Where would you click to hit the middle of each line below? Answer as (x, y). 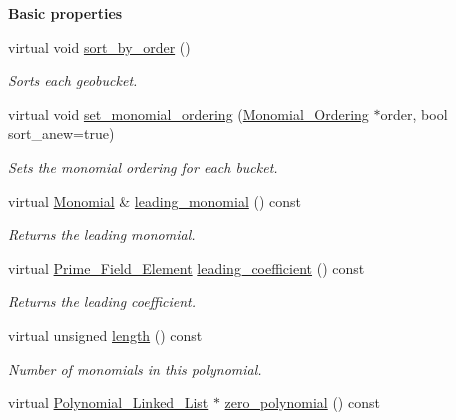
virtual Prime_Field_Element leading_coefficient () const (186, 267)
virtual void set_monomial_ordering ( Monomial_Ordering (188, 113)
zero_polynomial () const (302, 402)
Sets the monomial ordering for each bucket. (143, 166)
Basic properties (65, 13)
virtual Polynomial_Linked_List (108, 402)
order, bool (414, 113)
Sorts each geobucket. (73, 80)
